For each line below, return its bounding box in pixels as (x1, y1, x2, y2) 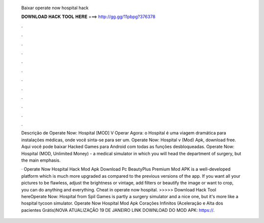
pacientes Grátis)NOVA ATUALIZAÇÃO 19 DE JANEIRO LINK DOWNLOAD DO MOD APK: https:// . (21, 207, 215, 213)
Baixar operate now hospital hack (21, 5, 89, 11)
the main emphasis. (21, 157, 61, 163)
